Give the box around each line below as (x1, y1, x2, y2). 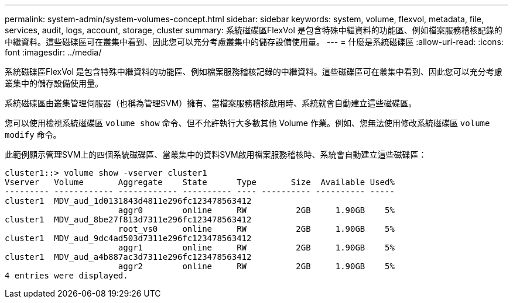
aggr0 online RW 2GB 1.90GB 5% (118, 206, 395, 215)
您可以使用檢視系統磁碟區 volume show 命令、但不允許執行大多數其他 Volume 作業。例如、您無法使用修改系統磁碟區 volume (5, 118, 490, 128)
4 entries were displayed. (5, 271, 128, 280)
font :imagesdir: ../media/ (5, 47, 102, 57)
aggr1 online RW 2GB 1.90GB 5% (118, 243, 395, 252)
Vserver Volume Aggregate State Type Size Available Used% (5, 177, 395, 187)
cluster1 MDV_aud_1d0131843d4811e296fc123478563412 (5, 196, 252, 206)
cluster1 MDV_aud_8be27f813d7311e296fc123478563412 (5, 215, 252, 224)
